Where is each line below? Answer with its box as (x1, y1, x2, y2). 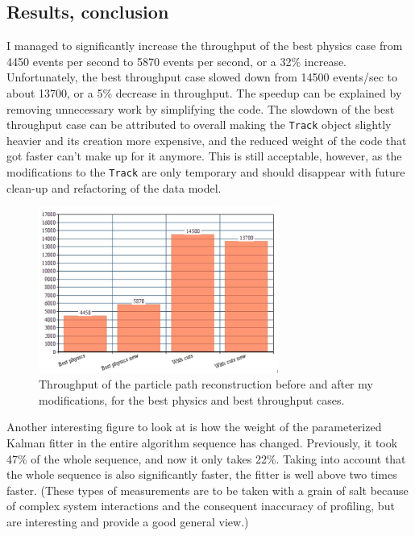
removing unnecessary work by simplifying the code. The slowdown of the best (6, 100, 395, 117)
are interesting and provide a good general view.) (6, 513, 249, 530)
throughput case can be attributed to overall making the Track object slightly (6, 116, 392, 133)
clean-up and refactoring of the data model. (6, 179, 222, 196)
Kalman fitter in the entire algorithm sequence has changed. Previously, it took (6, 434, 398, 451)
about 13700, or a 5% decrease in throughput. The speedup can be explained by (6, 84, 402, 101)
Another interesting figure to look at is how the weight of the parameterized (6, 418, 382, 435)
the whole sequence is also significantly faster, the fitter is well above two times (6, 466, 397, 483)
